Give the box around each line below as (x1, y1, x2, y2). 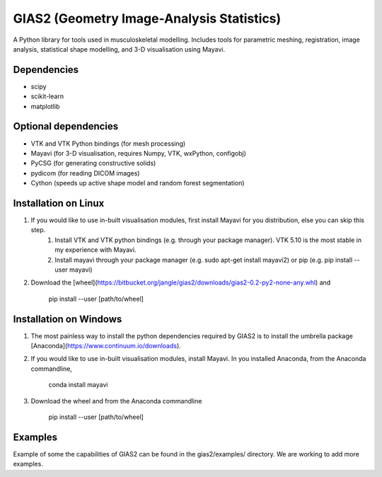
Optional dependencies (13, 120, 119, 132)
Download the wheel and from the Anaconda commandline (30, 396, 202, 405)
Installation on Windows (13, 313, 122, 325)
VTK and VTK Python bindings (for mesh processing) (30, 139, 186, 148)
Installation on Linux (13, 197, 105, 209)
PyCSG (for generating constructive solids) (30, 159, 156, 168)
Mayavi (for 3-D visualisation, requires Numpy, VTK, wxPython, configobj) (30, 149, 247, 157)
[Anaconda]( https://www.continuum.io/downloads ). (30, 342, 182, 350)
